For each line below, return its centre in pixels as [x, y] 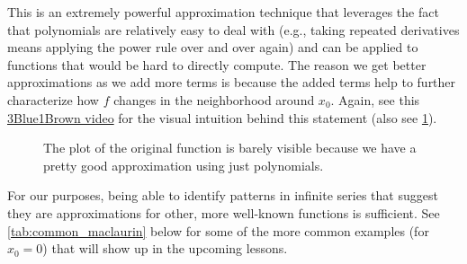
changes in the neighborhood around [214, 99]
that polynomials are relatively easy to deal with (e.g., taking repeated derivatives [233, 29]
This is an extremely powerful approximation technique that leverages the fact [223, 12]
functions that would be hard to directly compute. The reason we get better [217, 64]
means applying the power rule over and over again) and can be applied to [213, 47]
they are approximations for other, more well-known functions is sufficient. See [224, 212]
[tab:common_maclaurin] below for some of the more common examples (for [218, 230]
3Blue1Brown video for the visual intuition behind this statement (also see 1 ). [222, 117]
